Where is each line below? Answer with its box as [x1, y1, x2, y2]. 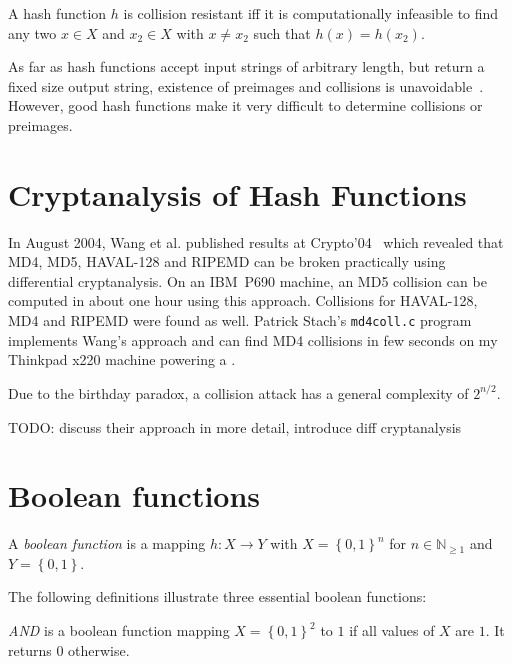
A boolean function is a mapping [8, 533, 206, 554]
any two [8, 22, 57, 43]
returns [8, 639, 52, 660]
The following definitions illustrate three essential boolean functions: [8, 586, 427, 607]
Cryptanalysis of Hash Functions [8, 173, 467, 214]
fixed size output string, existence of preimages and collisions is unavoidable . [8, 75, 484, 96]
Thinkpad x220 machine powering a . [8, 349, 236, 370]
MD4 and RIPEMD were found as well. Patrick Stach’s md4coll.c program [8, 310, 472, 331]
